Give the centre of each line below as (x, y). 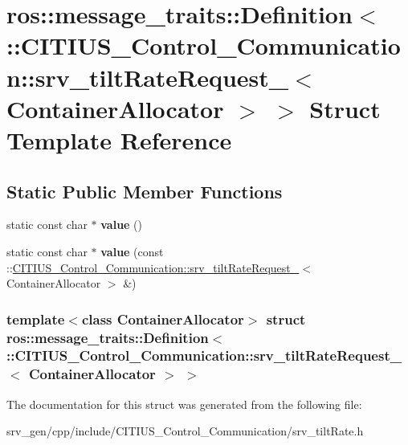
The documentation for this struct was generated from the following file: (184, 404)
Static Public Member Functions (145, 191)
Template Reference (119, 139)
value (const (132, 251)
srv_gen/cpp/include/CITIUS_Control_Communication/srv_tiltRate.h (185, 431)
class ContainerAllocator (163, 318)
